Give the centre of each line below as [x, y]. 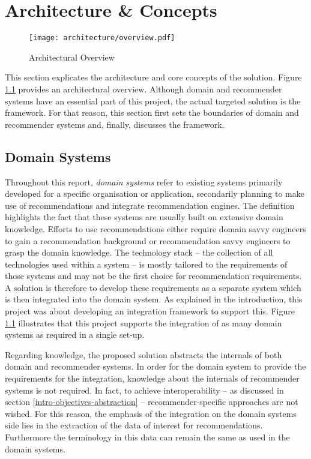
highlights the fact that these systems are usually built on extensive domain [144, 217]
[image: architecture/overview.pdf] [102, 38]
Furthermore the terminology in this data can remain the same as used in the [147, 437]
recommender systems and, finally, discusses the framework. [115, 124]
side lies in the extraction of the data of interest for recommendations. [134, 425]
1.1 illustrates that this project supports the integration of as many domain [143, 322]
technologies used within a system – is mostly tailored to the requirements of [146, 264]
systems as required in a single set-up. [75, 334]
